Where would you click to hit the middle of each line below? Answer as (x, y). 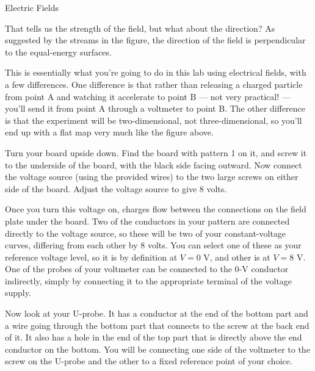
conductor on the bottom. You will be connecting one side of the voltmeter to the (157, 349)
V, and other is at (237, 257)
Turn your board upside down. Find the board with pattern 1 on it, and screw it (156, 152)
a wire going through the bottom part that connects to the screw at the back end (157, 325)
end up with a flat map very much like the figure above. (109, 132)
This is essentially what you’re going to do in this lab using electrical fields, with (156, 72)
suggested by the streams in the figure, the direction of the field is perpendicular (155, 40)
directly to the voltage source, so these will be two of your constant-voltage (146, 233)
